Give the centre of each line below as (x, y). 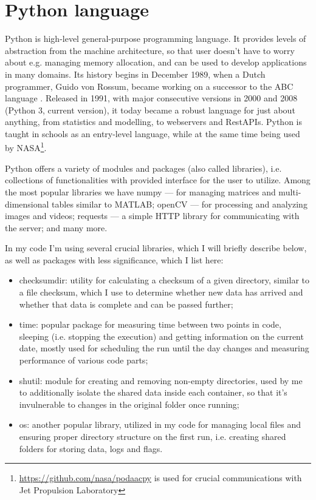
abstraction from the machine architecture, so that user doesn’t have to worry (150, 50)
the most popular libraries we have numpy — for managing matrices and (140, 191)
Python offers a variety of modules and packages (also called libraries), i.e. (143, 168)
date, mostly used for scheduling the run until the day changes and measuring (164, 348)
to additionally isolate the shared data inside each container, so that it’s (153, 392)
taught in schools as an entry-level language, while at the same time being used (153, 133)
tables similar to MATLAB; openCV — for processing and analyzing (180, 204)
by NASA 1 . (26, 147)
